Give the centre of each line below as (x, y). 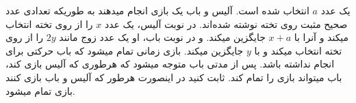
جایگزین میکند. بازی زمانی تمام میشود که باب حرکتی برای (125, 50)
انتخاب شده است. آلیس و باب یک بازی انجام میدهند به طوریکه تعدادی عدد (157, 10)
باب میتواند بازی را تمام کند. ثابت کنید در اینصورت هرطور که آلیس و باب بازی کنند (174, 77)
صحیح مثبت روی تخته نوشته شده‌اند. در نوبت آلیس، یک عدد (226, 24)
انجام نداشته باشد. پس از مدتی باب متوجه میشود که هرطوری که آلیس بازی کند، (170, 64)
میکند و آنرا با (321, 37)
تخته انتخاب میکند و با (298, 50)
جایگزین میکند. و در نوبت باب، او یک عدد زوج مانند (162, 37)
